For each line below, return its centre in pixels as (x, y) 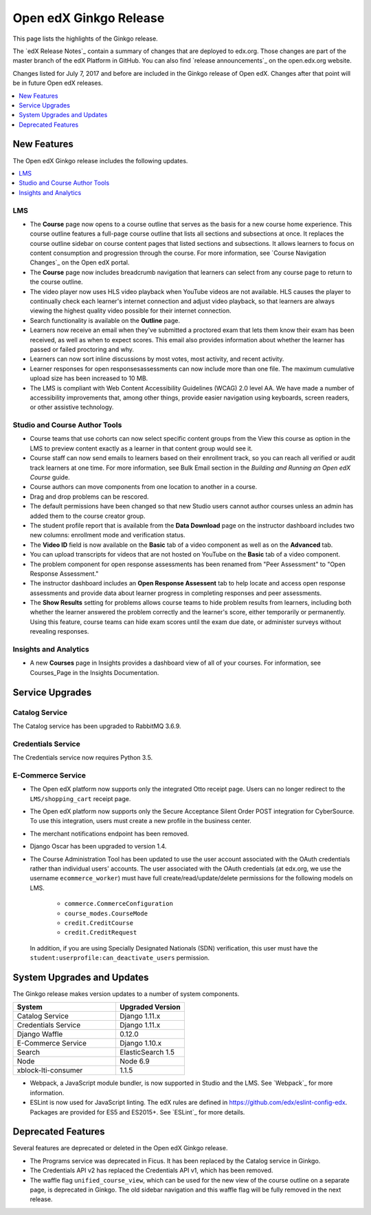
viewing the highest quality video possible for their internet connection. (131, 311)
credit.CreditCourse (99, 923)
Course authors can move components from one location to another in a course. (144, 487)
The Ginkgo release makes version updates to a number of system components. (126, 994)
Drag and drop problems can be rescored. (89, 497)
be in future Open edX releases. (58, 83)
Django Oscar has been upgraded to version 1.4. (98, 847)
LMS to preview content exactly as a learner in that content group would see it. (142, 448)
